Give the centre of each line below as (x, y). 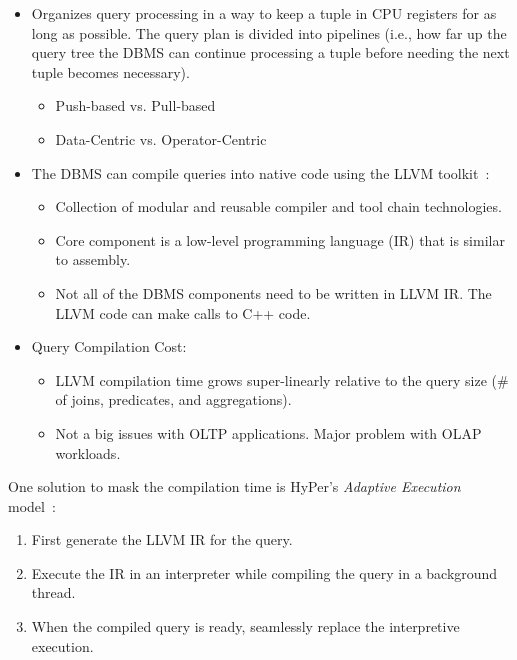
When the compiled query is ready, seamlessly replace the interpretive (245, 626)
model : (32, 505)
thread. (53, 592)
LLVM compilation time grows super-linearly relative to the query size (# (282, 379)
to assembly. (93, 259)
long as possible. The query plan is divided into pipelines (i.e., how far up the (269, 32)
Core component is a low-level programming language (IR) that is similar (280, 239)
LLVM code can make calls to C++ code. (183, 312)
